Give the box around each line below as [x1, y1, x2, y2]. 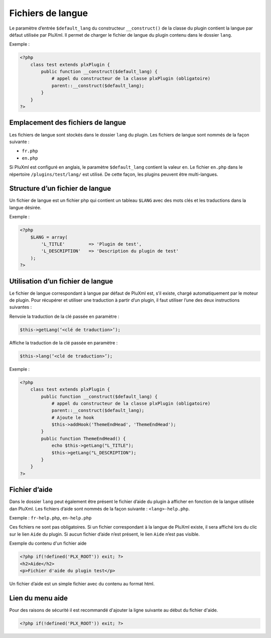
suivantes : [9, 304, 32, 310]
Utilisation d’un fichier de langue [9, 277, 113, 286]
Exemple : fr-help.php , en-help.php [9, 515, 92, 521]
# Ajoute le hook [51, 415, 94, 420]
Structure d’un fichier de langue [9, 184, 111, 193]
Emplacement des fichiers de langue [9, 118, 126, 127]
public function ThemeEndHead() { [41, 436, 126, 441]
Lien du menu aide [9, 594, 68, 602]
